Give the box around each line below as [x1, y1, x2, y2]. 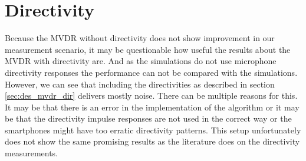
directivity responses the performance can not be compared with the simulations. [5, 66, 298, 78]
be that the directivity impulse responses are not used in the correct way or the [5, 112, 292, 125]
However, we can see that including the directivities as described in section [5, 78, 275, 90]
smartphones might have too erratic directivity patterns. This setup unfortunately [5, 123, 301, 136]
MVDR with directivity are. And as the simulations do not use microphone [5, 55, 277, 67]
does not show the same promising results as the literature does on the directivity [5, 135, 300, 147]
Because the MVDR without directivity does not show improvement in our [5, 32, 275, 44]
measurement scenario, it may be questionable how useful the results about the [5, 43, 291, 55]
